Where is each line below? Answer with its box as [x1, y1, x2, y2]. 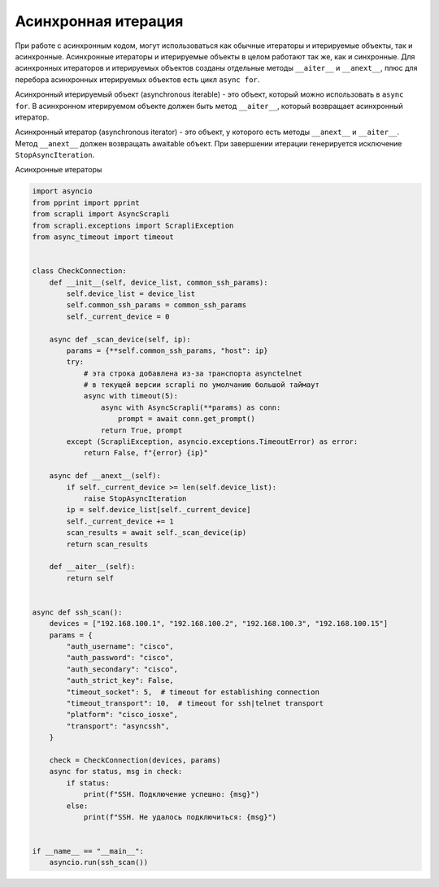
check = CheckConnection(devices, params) [49, 755, 221, 764]
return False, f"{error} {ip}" [83, 448, 209, 458]
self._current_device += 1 [66, 516, 174, 526]
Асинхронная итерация [15, 12, 184, 30]
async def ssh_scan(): [32, 607, 123, 617]
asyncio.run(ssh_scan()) [49, 858, 149, 867]
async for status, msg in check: [49, 767, 183, 776]
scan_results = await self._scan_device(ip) [66, 528, 247, 537]
